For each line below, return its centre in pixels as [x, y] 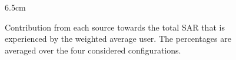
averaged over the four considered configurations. [93, 50]
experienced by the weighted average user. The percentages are [118, 39]
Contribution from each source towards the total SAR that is [115, 27]
